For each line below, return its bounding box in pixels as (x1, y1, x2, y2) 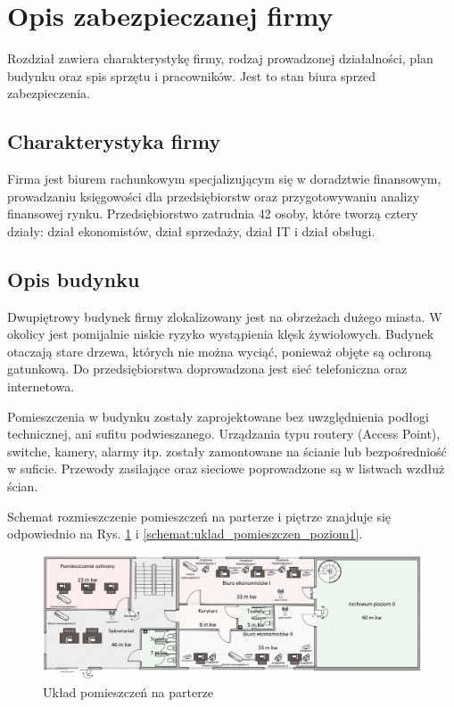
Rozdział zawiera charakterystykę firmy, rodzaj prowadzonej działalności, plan (7, 49, 433, 68)
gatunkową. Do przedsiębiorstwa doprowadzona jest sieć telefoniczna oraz (7, 359, 408, 378)
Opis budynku (7, 265, 140, 292)
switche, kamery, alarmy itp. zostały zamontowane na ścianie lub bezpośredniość (7, 441, 447, 460)
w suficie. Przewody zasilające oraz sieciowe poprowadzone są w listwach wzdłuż (7, 459, 445, 478)
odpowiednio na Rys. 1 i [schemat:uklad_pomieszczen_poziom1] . (7, 524, 363, 543)
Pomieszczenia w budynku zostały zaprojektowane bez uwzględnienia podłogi (7, 407, 429, 425)
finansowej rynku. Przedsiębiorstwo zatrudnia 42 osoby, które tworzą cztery (7, 204, 418, 223)
